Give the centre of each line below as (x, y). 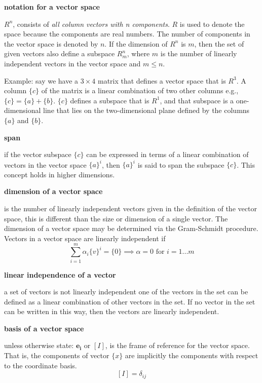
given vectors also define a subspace (60, 53)
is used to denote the (212, 24)
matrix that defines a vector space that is (162, 80)
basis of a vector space (44, 328)
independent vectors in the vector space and (72, 63)
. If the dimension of (136, 43)
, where (138, 53)
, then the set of (219, 43)
